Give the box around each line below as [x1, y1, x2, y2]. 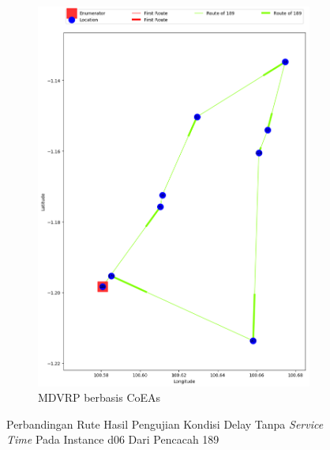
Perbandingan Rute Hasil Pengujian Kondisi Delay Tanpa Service [6, 415, 324, 432]
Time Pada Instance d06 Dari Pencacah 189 [6, 431, 219, 448]
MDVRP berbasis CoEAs [38, 389, 161, 406]
